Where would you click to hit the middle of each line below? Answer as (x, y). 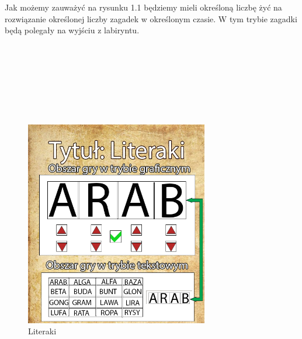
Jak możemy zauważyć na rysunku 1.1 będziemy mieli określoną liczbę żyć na (143, 7)
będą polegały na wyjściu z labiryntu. (72, 30)
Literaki (42, 331)
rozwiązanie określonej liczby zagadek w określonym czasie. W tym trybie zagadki (151, 18)
